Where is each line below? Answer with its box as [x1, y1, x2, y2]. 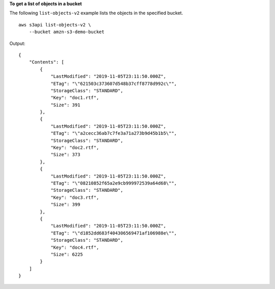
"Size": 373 [50, 152, 80, 158]
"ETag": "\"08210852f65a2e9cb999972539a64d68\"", [50, 180, 177, 186]
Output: [9, 40, 25, 46]
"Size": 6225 [50, 251, 84, 257]
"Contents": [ [29, 59, 65, 65]
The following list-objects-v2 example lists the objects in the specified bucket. [9, 10, 183, 16]
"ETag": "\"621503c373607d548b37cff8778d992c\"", [50, 80, 177, 86]
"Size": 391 [50, 102, 80, 108]
